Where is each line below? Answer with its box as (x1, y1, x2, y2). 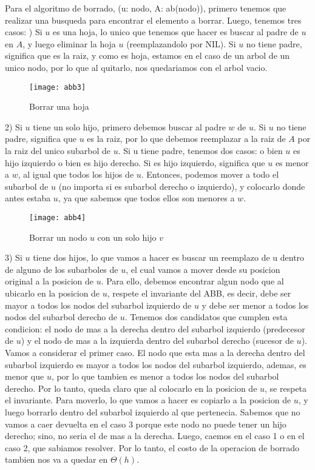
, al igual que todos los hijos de (18, 168, 134, 181)
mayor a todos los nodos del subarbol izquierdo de (5, 298, 192, 311)
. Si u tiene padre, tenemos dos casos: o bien (118, 144, 283, 156)
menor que (5, 370, 44, 383)
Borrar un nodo (29, 230, 87, 243)
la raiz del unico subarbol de (5, 144, 111, 156)
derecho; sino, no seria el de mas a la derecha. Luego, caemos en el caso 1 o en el (5, 429, 305, 442)
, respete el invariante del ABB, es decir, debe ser (107, 287, 291, 299)
